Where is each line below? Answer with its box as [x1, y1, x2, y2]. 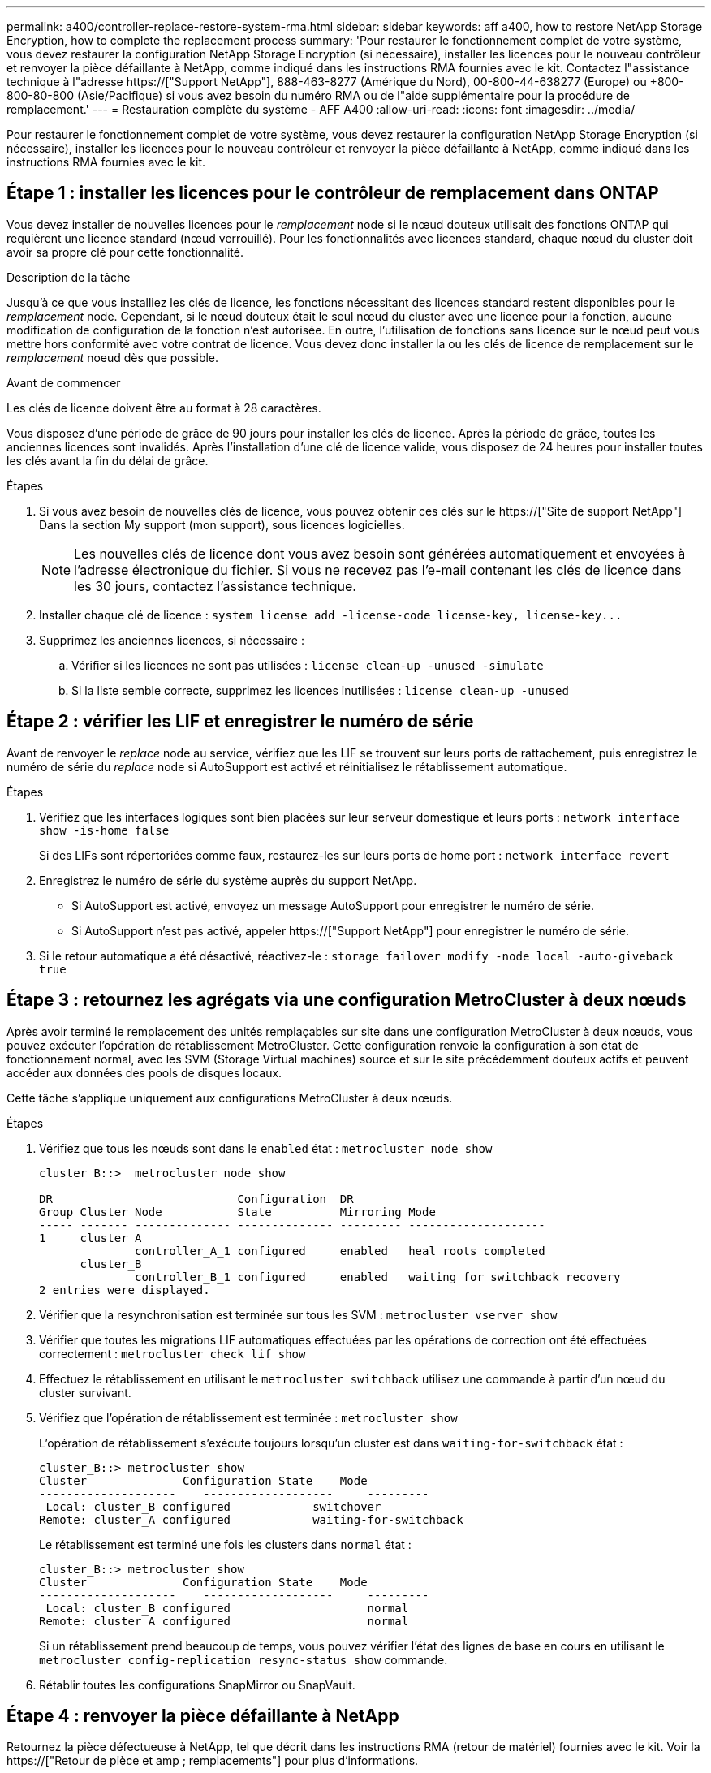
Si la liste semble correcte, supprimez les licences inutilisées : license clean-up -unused [71, 683, 569, 697]
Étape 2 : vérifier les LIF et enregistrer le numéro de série [6, 711, 474, 732]
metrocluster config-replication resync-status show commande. [39, 1652, 448, 1667]
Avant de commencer [6, 375, 121, 390]
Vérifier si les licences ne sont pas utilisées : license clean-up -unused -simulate [71, 658, 544, 672]
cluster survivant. [39, 1385, 131, 1400]
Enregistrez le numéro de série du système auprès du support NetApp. [39, 873, 417, 887]
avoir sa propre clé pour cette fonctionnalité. [6, 244, 243, 259]
